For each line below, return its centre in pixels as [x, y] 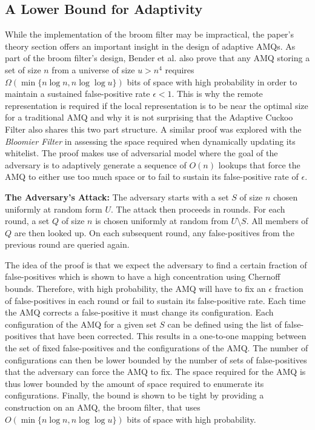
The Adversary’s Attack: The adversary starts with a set [117, 197]
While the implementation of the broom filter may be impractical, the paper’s [150, 34]
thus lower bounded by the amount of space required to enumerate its [134, 383]
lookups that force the [259, 164]
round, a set [27, 221]
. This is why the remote [217, 94]
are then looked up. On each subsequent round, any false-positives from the [154, 232]
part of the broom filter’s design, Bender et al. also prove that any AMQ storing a [157, 58]
